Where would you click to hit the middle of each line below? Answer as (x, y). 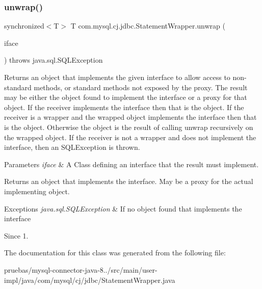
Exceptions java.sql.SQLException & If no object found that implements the (123, 208)
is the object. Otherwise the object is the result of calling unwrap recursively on (129, 127)
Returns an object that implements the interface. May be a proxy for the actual (129, 181)
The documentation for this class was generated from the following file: (115, 253)
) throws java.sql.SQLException (54, 60)
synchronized (24, 26)
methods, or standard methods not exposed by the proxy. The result (141, 87)
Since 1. (16, 235)
